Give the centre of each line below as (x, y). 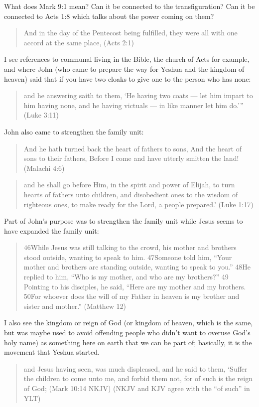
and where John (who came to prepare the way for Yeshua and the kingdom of (124, 68)
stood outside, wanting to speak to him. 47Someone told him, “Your (128, 257)
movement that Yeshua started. (52, 352)
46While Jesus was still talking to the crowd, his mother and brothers (130, 247)
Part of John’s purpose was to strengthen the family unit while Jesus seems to (124, 221)
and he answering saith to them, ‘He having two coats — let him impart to (138, 95)
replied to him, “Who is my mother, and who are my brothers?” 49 (126, 277)
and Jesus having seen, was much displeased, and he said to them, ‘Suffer (135, 368)
